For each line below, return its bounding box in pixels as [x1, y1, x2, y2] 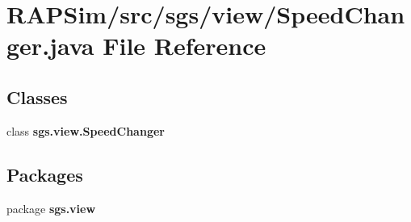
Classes [6, 84, 68, 109]
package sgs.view [6, 199, 96, 216]
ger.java [6, 29, 94, 62]
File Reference [103, 29, 266, 62]
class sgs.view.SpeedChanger [6, 122, 165, 139]
